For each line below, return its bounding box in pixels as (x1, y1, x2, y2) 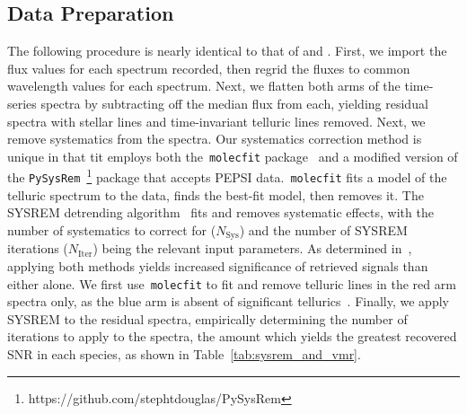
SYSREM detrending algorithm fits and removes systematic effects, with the (7, 203, 434, 222)
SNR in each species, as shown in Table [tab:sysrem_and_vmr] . (7, 345, 361, 363)
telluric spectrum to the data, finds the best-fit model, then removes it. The (7, 185, 424, 204)
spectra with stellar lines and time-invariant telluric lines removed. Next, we (7, 111, 426, 130)
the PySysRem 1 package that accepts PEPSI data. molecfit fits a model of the (7, 165, 447, 187)
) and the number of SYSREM (239, 220, 408, 239)
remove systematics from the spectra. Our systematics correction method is (7, 129, 422, 148)
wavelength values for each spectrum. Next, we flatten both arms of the (7, 76, 401, 95)
